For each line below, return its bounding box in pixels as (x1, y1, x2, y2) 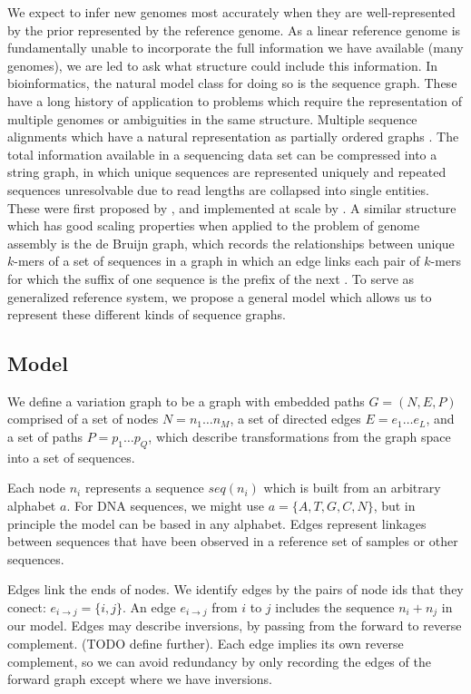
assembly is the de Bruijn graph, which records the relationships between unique (7, 233, 455, 252)
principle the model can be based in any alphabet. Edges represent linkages (7, 513, 427, 533)
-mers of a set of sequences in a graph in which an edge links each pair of (14, 251, 420, 270)
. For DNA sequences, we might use (66, 496, 264, 515)
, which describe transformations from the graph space (148, 427, 451, 446)
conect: (7, 598, 46, 617)
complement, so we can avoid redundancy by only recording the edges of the (7, 651, 431, 670)
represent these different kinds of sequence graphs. (7, 305, 286, 324)
